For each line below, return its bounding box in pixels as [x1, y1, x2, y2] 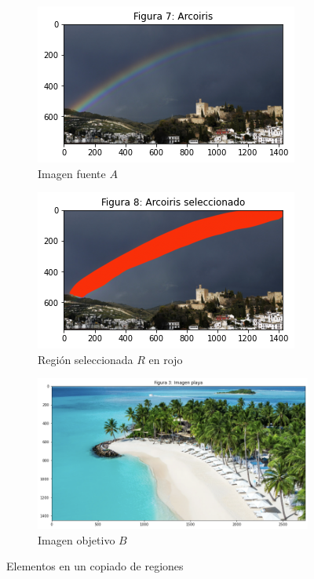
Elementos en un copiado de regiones [6, 558, 184, 574]
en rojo [148, 351, 183, 367]
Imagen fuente [38, 165, 106, 181]
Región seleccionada [38, 351, 133, 367]
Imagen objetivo [38, 531, 115, 548]
